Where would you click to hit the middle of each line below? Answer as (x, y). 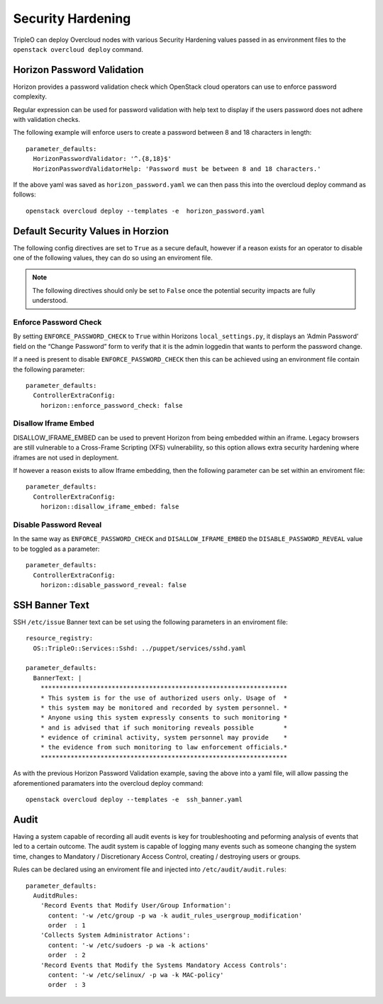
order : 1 (67, 926)
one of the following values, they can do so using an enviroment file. (113, 258)
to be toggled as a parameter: (56, 549)
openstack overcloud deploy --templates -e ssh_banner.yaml (134, 800)
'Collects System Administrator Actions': (115, 935)
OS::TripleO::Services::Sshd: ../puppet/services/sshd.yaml (140, 648)
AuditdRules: (56, 896)
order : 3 (67, 985)
